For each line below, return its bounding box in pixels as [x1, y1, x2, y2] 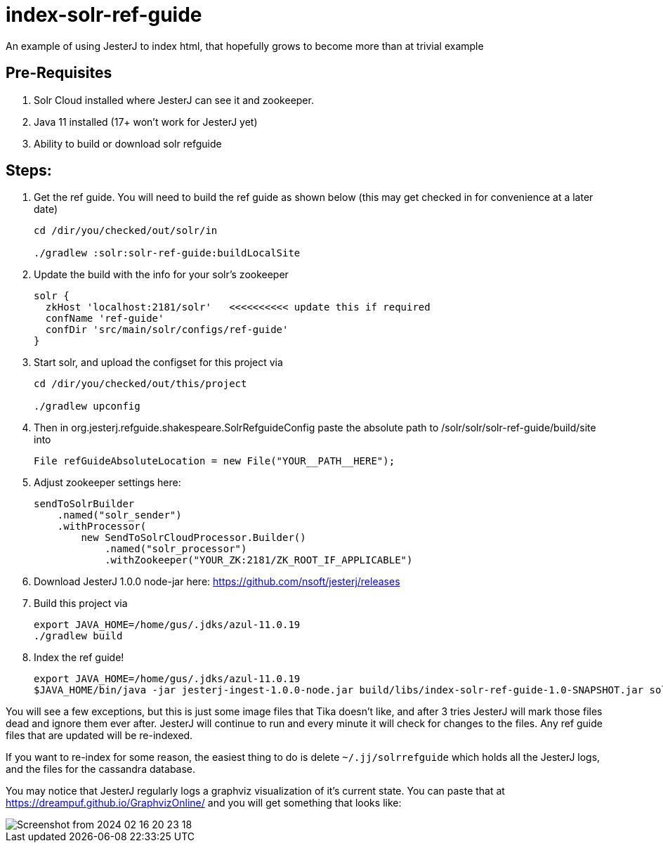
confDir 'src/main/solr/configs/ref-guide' [45, 324, 289, 336]
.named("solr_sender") [57, 509, 182, 521]
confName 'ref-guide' [45, 313, 164, 325]
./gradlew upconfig [34, 400, 140, 412]
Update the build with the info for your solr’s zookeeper [34, 268, 289, 281]
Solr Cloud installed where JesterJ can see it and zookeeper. [34, 93, 314, 106]
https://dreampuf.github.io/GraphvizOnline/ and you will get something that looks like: [6, 797, 402, 809]
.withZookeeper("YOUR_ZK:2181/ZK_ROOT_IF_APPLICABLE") [105, 554, 413, 566]
